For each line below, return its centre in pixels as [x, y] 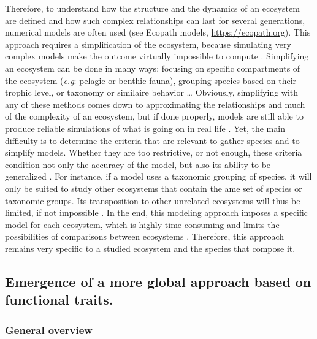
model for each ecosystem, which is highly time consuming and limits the [142, 224]
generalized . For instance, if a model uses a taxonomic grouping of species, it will [158, 176]
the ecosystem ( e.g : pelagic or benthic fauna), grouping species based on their [151, 80]
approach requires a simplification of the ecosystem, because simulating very [148, 44]
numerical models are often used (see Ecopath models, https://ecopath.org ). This [158, 32]
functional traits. [59, 299]
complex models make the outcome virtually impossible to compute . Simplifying [157, 56]
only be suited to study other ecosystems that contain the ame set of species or [154, 188]
